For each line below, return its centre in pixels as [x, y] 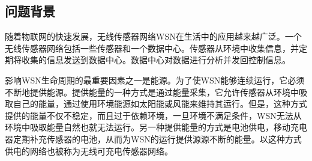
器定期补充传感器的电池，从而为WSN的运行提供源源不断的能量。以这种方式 [153, 138]
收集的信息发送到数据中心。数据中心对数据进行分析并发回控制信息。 [156, 60]
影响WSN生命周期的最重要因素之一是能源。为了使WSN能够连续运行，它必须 [155, 80]
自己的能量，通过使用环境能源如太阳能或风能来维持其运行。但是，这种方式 [160, 104]
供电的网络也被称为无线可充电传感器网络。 [89, 150]
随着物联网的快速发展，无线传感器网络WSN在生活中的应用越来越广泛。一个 [153, 36]
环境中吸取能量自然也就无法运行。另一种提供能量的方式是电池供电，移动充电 [156, 127]
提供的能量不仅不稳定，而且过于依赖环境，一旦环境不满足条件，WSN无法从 [153, 115]
